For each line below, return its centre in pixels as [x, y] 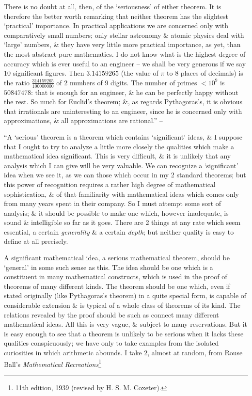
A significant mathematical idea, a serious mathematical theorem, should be [117, 258]
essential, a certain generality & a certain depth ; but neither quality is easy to [119, 231]
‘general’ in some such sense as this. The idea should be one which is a [109, 267]
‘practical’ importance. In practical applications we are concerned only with [116, 25]
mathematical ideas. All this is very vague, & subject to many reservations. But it [126, 324]
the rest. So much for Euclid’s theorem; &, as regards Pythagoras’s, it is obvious [123, 102]
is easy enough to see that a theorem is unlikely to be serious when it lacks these [124, 333]
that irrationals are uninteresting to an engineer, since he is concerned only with [123, 111]
